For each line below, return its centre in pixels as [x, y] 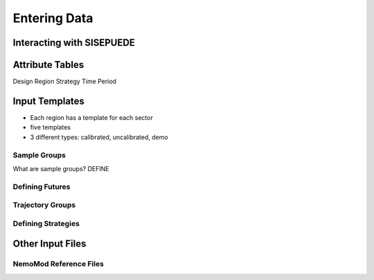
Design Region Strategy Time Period [65, 81]
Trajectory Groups [44, 205]
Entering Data [53, 18]
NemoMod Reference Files [58, 264]
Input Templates [48, 101]
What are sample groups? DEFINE [61, 168]
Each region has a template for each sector [92, 117]
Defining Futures [42, 186]
